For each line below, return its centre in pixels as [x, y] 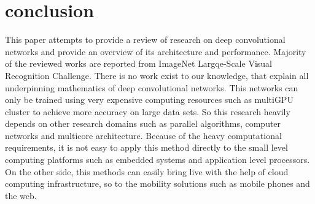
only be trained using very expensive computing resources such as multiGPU [149, 100]
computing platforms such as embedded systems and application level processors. [157, 160]
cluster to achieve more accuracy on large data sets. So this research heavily [148, 111]
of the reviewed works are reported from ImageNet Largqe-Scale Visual [138, 63]
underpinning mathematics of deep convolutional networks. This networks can [152, 87]
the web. [21, 195]
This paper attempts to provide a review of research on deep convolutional [145, 40]
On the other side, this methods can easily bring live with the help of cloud [147, 171]
